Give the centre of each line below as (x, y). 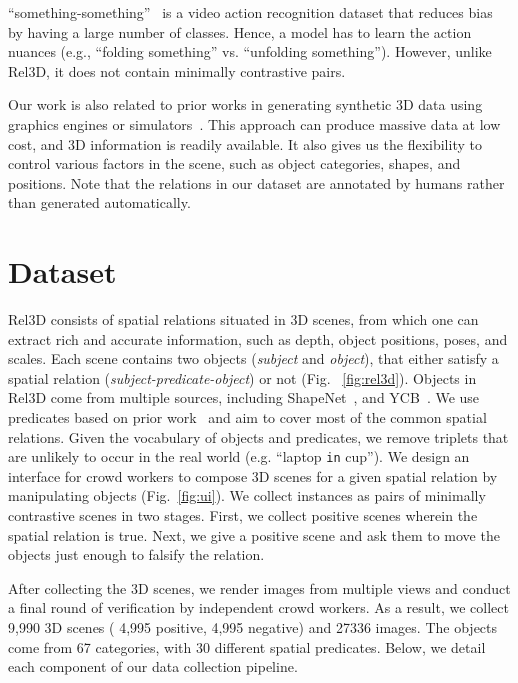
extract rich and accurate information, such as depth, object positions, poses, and (258, 338)
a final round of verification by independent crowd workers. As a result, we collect (258, 607)
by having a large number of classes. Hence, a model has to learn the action (240, 31)
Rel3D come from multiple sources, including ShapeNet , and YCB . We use (244, 397)
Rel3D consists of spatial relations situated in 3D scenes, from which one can (243, 319)
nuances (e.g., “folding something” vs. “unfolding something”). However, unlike (250, 51)
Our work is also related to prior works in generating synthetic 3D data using (245, 104)
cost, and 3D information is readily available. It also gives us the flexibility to (245, 143)
